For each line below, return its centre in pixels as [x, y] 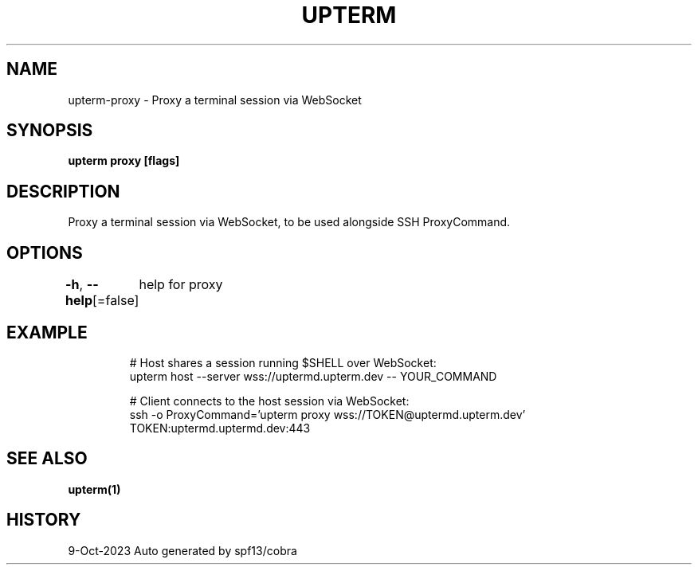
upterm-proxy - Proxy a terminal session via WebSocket [215, 100]
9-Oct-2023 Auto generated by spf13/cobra [182, 550]
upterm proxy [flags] [124, 161]
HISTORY [44, 520]
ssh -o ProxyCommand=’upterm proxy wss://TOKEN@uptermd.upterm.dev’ [327, 414]
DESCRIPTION [63, 191]
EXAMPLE [47, 332]
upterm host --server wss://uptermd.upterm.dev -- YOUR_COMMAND [313, 376]
